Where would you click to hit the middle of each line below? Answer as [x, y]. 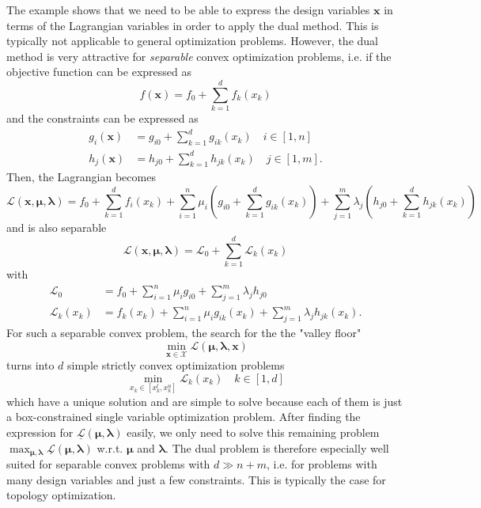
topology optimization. [61, 495]
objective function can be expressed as [99, 72]
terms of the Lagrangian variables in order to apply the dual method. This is [193, 25]
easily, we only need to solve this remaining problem [253, 432]
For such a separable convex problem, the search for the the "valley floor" [184, 333]
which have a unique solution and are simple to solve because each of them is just [205, 401]
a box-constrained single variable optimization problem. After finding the [184, 417]
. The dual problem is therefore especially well [277, 447]
